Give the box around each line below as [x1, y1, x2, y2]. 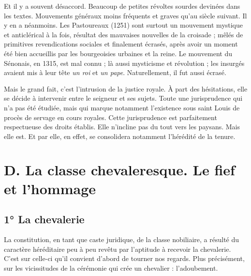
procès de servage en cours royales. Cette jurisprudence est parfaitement [4, 112, 217, 122]
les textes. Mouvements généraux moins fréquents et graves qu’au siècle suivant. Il [4, 10, 247, 20]
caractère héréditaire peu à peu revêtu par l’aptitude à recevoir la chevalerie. [4, 244, 231, 254]
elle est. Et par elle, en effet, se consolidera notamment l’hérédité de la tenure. [4, 131, 236, 141]
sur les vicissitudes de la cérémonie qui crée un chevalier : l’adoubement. [4, 262, 218, 273]
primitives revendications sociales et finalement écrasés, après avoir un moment [4, 39, 238, 49]
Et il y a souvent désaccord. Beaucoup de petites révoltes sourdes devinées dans [4, 1, 240, 11]
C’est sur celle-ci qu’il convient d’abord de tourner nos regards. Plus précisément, [4, 253, 245, 263]
